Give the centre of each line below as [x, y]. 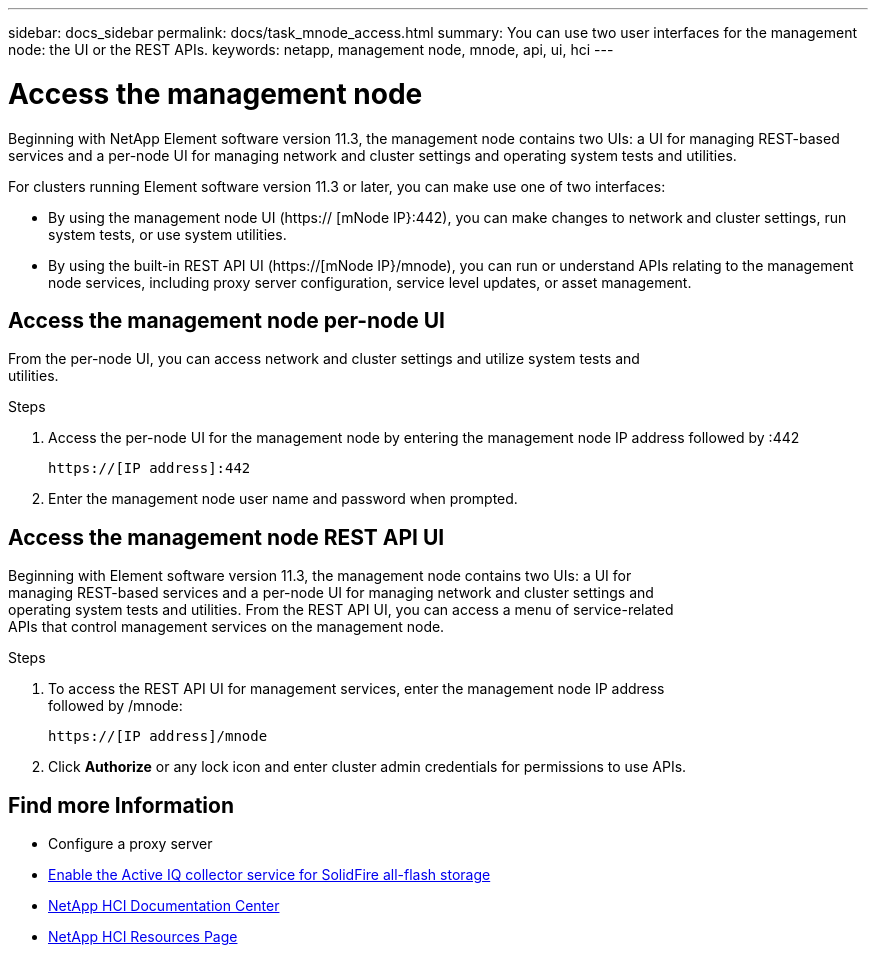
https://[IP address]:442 [149, 468]
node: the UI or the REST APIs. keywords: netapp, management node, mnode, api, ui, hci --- [311, 49]
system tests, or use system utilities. [167, 234]
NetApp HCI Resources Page [143, 937]
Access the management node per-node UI [226, 320]
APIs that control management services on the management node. [226, 627]
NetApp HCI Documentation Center [164, 906]
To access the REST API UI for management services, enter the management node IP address [356, 689]
